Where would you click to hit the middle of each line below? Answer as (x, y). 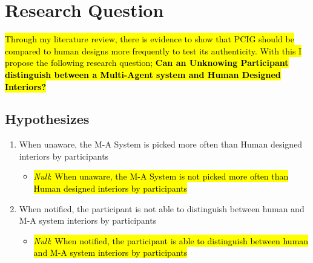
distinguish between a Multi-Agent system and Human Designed (143, 74)
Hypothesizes (47, 119)
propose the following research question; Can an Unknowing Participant (147, 63)
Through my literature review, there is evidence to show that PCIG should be (150, 39)
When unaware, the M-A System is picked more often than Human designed (161, 144)
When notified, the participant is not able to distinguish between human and (162, 208)
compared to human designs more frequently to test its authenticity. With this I (153, 50)
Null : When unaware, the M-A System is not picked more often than (161, 176)
